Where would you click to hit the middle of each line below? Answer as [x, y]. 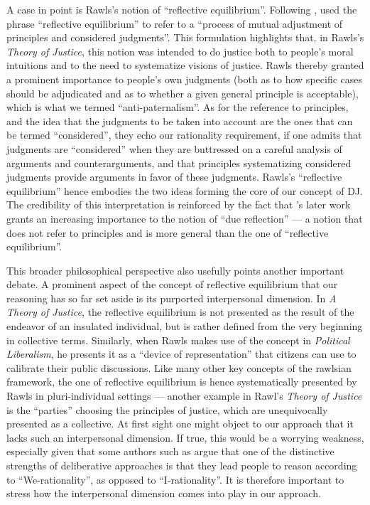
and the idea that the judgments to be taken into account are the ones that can [180, 121]
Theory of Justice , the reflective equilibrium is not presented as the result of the [180, 312]
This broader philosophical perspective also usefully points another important [175, 270]
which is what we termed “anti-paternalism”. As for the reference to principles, [178, 107]
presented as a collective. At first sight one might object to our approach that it [180, 424]
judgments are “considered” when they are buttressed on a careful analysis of [174, 148]
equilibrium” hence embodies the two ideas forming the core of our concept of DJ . [185, 190]
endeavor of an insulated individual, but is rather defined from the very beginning [185, 326]
